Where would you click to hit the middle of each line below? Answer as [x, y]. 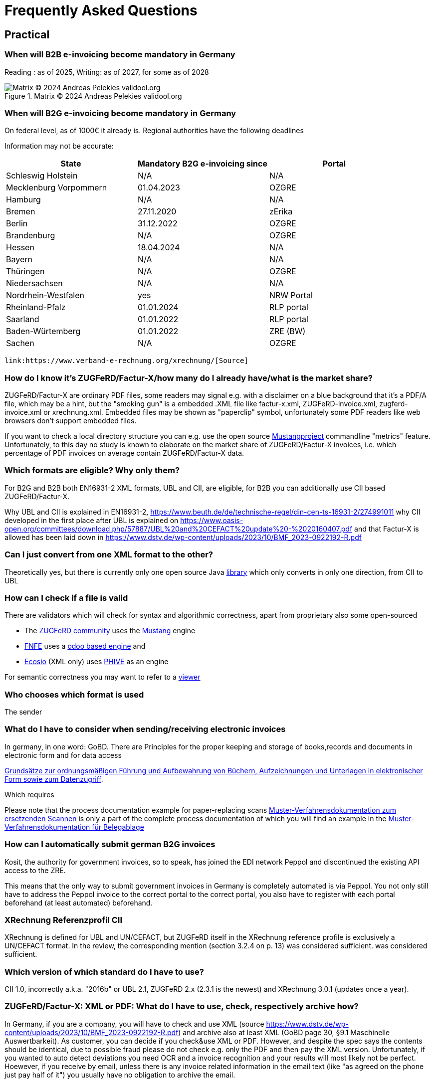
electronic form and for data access [63, 755]
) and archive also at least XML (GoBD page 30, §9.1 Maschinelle [284, 1032]
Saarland [23, 319]
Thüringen [25, 271]
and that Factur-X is [387, 529]
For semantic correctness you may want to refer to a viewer [103, 677]
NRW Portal [291, 295]
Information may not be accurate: [59, 146]
